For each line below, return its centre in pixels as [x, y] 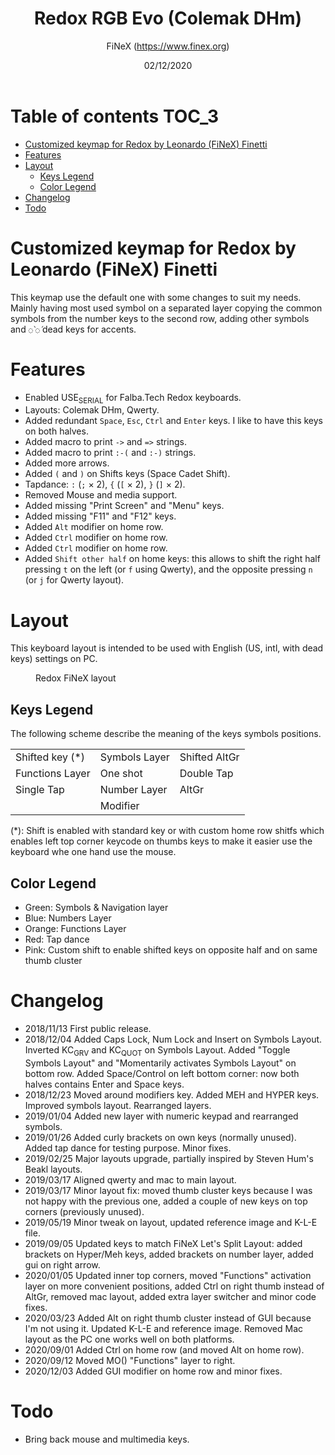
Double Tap [206, 774]
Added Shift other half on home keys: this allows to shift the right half [172, 559]
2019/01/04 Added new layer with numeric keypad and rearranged [161, 1116]
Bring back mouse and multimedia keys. [107, 1439]
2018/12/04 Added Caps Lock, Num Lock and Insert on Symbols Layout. [173, 1039]
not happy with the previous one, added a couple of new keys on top [166, 1201]
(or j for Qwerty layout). [74, 580]
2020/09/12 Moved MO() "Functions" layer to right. [130, 1360]
